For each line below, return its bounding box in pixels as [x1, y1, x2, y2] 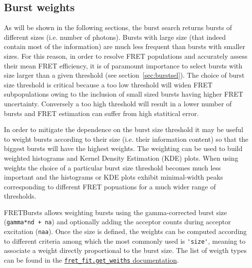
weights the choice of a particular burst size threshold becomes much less [4, 162, 221, 172]
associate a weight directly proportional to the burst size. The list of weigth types [4, 245, 247, 255]
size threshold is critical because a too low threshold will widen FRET [4, 79, 213, 89]
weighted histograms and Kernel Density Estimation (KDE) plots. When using [4, 152, 238, 163]
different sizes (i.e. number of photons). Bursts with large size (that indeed [4, 32, 226, 42]
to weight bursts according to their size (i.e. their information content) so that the [4, 134, 249, 144]
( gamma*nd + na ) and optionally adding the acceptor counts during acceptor [4, 217, 231, 227]
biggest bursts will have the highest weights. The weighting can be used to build [4, 143, 243, 153]
